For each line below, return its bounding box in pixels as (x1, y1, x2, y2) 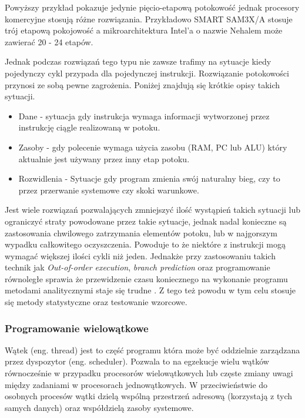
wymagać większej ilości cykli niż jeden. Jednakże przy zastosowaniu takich (5, 249, 276, 262)
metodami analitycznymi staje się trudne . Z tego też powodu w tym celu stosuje (5, 284, 296, 296)
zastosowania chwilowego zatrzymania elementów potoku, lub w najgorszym (5, 226, 277, 239)
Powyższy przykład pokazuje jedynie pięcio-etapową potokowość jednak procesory (5, 1, 300, 13)
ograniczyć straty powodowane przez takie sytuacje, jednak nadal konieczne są (5, 215, 287, 227)
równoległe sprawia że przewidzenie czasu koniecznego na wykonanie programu (5, 272, 288, 285)
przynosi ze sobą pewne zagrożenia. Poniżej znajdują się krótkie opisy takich (5, 78, 280, 91)
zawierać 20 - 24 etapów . (5, 35, 93, 48)
